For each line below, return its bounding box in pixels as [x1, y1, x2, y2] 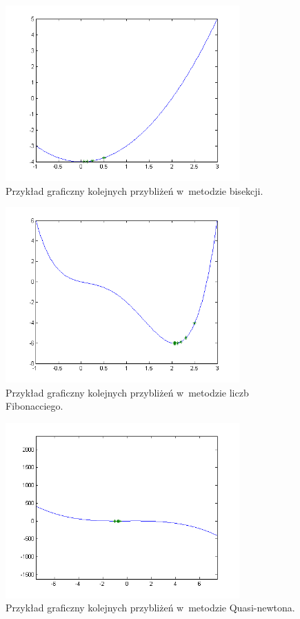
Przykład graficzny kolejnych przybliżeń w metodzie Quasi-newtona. [6, 600, 295, 615]
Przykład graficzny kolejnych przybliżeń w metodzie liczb [6, 385, 249, 399]
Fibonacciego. [6, 399, 63, 413]
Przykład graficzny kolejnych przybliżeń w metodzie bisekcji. [6, 183, 263, 198]
